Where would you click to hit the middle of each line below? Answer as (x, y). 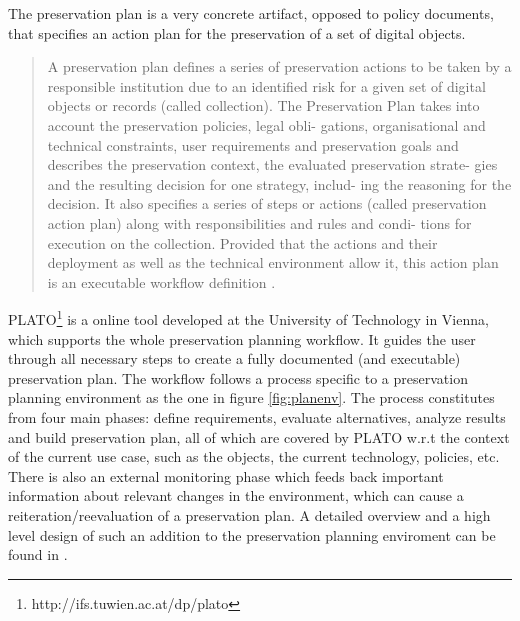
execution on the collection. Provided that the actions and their (242, 242)
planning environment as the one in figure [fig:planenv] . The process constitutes (251, 397)
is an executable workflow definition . (161, 281)
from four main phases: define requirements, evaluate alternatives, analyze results (257, 416)
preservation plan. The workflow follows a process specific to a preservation (238, 377)
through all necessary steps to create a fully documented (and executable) (234, 358)
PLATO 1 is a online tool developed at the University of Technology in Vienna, (248, 317)
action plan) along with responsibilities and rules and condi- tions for (259, 222)
